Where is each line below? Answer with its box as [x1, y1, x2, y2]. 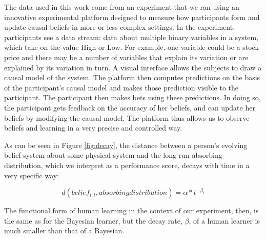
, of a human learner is [189, 215, 260, 226]
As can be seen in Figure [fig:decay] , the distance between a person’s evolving [4, 139, 248, 150]
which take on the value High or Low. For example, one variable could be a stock [4, 42, 259, 52]
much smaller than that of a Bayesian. [4, 225, 125, 236]
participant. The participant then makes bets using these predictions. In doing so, [4, 92, 261, 103]
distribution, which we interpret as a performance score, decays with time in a [4, 159, 250, 170]
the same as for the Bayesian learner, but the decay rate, [4, 215, 182, 226]
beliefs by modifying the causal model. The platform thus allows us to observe [4, 112, 250, 123]
